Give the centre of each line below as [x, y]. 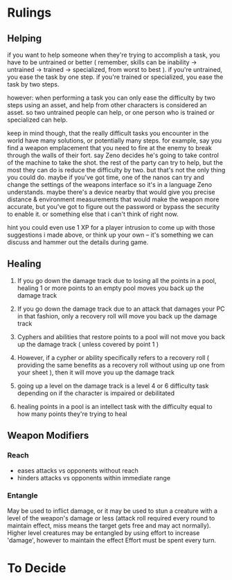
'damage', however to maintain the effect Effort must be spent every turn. [112, 540]
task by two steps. [33, 84]
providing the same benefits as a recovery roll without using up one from [121, 365]
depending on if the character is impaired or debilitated [96, 393]
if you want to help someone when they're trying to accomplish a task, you [114, 55]
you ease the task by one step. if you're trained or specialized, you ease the [115, 77]
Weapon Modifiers [48, 436]
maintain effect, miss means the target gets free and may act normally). [109, 525]
